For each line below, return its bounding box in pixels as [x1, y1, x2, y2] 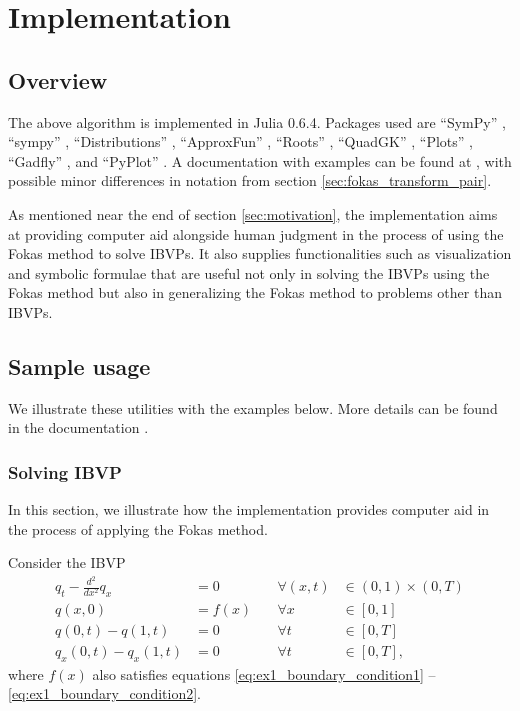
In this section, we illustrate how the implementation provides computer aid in [8, 499, 490, 520]
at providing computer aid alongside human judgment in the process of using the [8, 223, 504, 244]
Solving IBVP [8, 459, 122, 484]
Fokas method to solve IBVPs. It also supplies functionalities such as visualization [8, 243, 512, 264]
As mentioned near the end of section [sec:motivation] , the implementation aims [8, 203, 498, 224]
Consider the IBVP [8, 552, 126, 573]
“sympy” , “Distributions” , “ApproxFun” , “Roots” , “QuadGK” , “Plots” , [8, 131, 473, 152]
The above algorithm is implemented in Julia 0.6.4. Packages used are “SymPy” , [8, 111, 506, 132]
